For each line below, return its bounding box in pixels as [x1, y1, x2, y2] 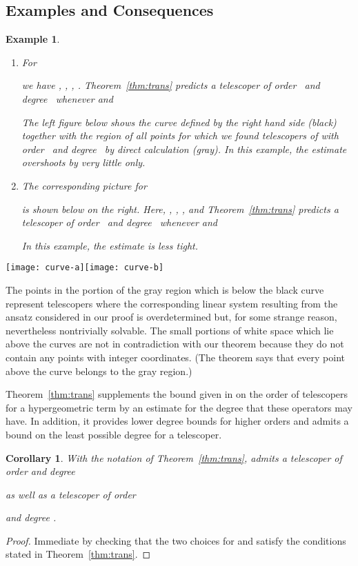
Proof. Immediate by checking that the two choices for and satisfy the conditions [6, 533, 346, 547]
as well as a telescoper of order [6, 487, 136, 501]
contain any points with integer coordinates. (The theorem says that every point [6, 350, 346, 364]
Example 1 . [6, 32, 60, 46]
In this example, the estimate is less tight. [21, 238, 199, 252]
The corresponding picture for [21, 178, 147, 192]
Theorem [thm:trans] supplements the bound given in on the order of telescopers [6, 387, 348, 401]
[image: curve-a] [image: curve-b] [6, 263, 164, 273]
